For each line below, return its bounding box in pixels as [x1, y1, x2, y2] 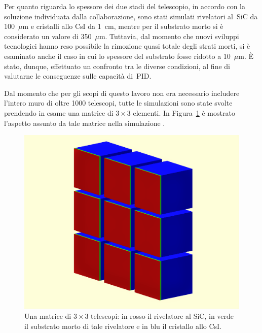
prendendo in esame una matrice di [4, 107, 114, 118]
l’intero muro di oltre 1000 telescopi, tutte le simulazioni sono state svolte [4, 97, 233, 108]
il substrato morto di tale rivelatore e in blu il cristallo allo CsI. [24, 320, 222, 331]
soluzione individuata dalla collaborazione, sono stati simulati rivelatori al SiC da [4, 11, 258, 21]
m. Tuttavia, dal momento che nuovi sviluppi [99, 30, 239, 41]
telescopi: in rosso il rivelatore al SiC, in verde [91, 311, 234, 321]
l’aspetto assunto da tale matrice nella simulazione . [4, 117, 165, 128]
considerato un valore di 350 [4, 30, 92, 41]
